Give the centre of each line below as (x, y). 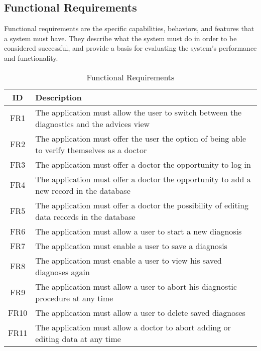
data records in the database (85, 216)
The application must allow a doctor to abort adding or (133, 327)
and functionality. (31, 57)
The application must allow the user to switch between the (139, 112)
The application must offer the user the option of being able (141, 138)
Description (58, 97)
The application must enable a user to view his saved (128, 260)
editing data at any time (78, 338)
